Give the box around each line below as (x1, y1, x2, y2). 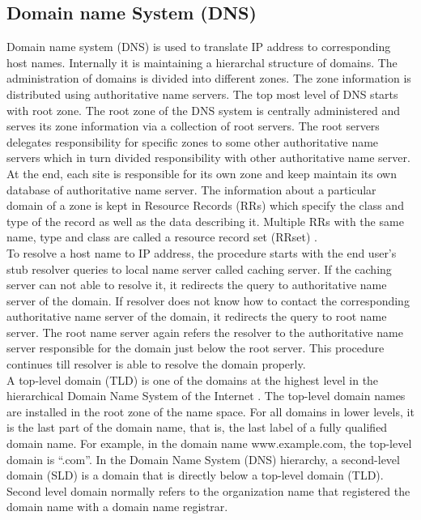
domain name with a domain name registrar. (6, 498, 228, 515)
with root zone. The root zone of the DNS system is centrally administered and (6, 101, 400, 118)
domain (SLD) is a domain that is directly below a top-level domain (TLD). (6, 467, 384, 484)
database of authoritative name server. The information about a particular (6, 181, 376, 198)
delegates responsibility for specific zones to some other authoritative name (6, 133, 379, 150)
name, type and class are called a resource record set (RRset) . (6, 228, 317, 245)
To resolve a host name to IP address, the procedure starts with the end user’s (6, 244, 397, 261)
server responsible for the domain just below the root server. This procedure (6, 339, 385, 356)
